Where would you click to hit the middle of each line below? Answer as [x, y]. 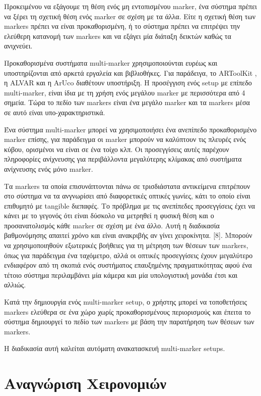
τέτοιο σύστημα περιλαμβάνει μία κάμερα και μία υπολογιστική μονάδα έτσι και [121, 275]
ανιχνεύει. [18, 46]
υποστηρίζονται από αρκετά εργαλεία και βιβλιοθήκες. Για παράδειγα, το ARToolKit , [130, 72]
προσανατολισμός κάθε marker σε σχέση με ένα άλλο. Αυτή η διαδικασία [112, 225]
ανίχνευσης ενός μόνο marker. [49, 168]
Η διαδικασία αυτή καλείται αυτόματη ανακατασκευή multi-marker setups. [115, 348]
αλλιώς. [15, 285]
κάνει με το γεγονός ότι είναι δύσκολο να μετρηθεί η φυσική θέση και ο [109, 215]
